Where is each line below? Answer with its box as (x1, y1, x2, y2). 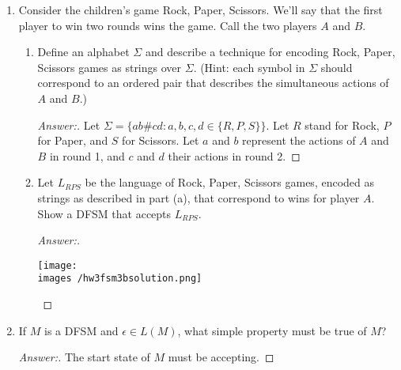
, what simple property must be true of (177, 322, 367, 338)
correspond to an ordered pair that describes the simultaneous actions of (37, 74, 389, 91)
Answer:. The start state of (18, 349, 150, 365)
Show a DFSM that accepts (37, 205, 172, 221)
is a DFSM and (44, 322, 119, 338)
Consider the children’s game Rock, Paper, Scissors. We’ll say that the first (18, 2, 383, 17)
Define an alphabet (37, 43, 130, 60)
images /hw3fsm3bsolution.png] (37, 273, 202, 285)
